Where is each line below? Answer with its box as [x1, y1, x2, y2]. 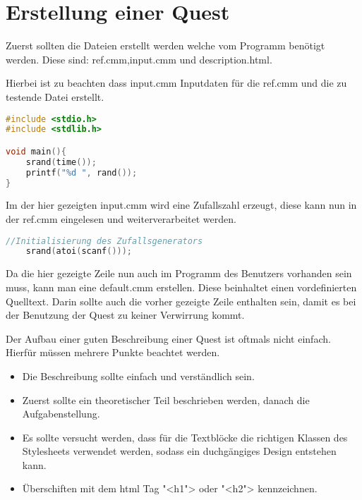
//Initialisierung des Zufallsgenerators [6, 236, 203, 246]
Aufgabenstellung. [22, 406, 100, 421]
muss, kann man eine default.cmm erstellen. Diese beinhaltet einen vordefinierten [6, 279, 357, 294]
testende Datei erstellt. [6, 89, 104, 104]
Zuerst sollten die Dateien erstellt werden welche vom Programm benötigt [6, 38, 325, 53]
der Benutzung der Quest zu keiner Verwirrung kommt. [6, 307, 245, 322]
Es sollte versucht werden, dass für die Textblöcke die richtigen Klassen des [22, 429, 348, 444]
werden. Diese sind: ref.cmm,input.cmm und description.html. [6, 51, 272, 66]
